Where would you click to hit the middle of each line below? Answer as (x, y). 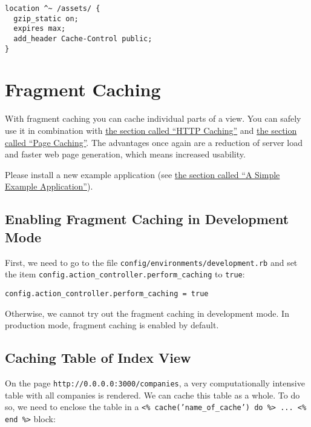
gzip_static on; (46, 18)
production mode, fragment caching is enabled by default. (112, 325)
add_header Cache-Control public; (83, 38)
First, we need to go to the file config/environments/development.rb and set (151, 262)
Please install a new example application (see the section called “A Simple (142, 174)
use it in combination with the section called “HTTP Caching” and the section (151, 130)
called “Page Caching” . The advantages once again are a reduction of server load (154, 142)
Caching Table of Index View (98, 358)
